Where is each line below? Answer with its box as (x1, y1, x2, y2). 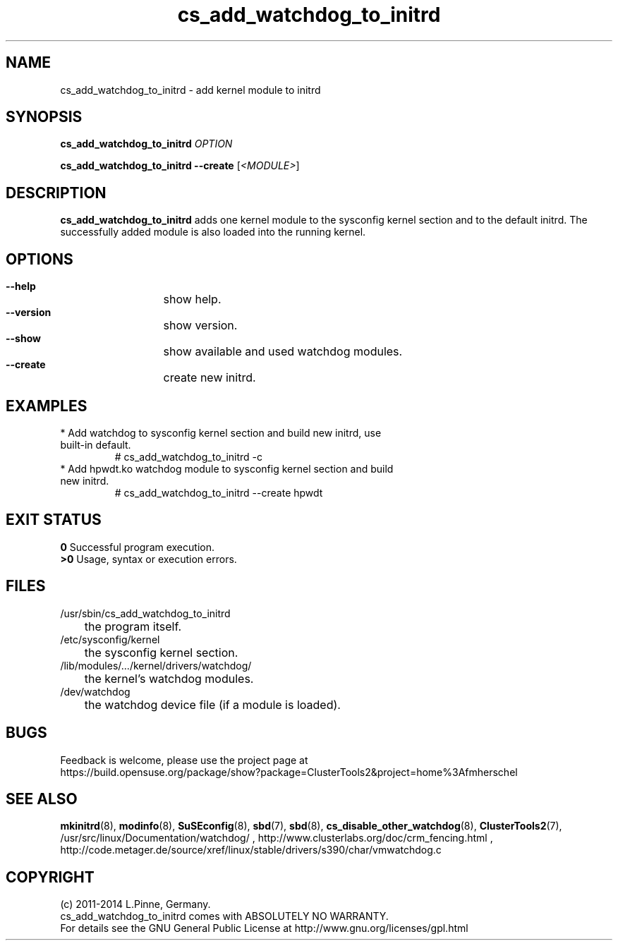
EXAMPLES (6, 396, 87, 415)
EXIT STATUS (6, 511, 102, 529)
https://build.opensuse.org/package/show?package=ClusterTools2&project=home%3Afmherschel (60, 765, 518, 778)
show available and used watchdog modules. (163, 344, 403, 359)
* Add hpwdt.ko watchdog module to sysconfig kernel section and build (60, 462, 394, 475)
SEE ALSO (6, 789, 78, 808)
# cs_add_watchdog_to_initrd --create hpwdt (114, 486, 323, 499)
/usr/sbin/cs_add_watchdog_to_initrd (60, 607, 231, 619)
